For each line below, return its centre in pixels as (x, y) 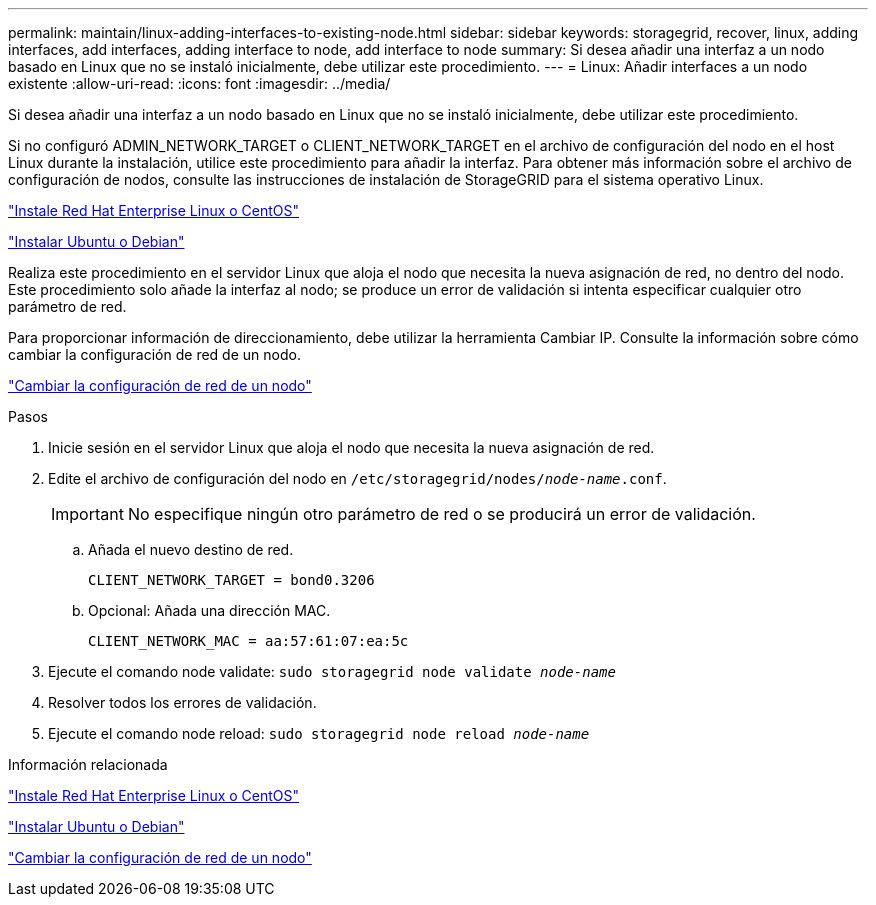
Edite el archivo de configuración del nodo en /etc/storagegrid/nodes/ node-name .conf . (357, 478)
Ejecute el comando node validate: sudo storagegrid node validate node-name (332, 671)
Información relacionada (88, 764)
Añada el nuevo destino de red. (191, 549)
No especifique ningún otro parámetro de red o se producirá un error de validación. (441, 514)
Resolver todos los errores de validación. (182, 702)
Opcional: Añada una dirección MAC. (209, 610)
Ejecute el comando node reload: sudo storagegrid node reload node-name (319, 733)
